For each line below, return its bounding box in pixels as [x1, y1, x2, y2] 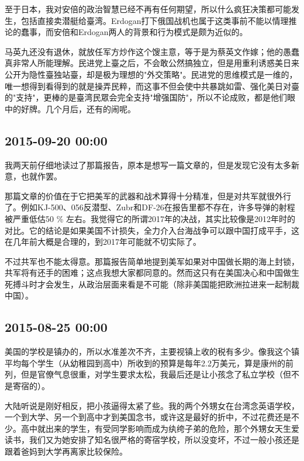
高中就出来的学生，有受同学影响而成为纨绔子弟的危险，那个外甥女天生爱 [20, 422, 299, 434]
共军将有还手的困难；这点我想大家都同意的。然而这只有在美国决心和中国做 [5, 266, 291, 279]
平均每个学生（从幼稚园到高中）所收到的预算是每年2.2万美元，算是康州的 [5, 356, 285, 369]
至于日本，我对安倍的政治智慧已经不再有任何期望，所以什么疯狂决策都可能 [5, 3, 291, 15]
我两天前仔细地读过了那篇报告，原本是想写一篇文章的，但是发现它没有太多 [5, 158, 291, 171]
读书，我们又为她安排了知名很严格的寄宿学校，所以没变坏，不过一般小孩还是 [5, 434, 299, 446]
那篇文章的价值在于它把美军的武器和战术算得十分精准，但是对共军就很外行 [5, 189, 291, 202]
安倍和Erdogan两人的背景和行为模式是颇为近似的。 [53, 26, 248, 38]
